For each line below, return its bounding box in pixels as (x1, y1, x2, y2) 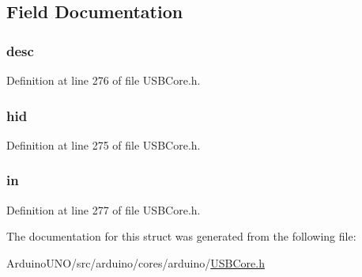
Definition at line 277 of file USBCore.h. (6, 201, 201, 218)
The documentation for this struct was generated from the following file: (6, 228, 356, 245)
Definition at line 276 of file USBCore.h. (6, 72, 201, 88)
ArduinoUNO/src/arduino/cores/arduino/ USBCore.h (6, 254, 265, 271)
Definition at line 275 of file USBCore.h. (6, 136, 201, 153)
